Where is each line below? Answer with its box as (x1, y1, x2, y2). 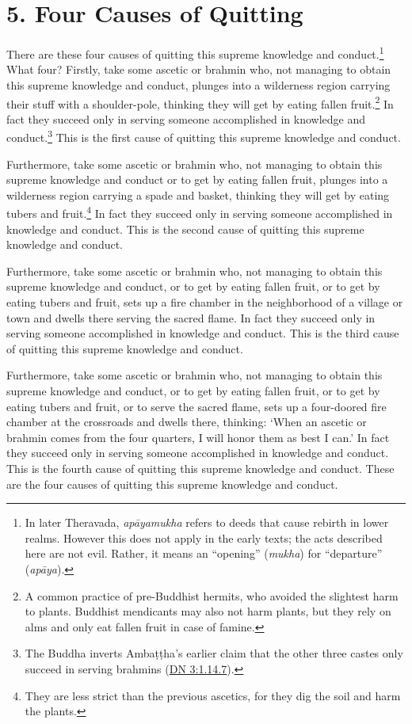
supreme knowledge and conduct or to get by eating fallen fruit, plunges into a (6, 171, 388, 188)
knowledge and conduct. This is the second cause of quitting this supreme (6, 220, 364, 237)
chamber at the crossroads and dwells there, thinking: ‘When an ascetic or (6, 413, 367, 430)
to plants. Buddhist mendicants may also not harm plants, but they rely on (25, 603, 391, 619)
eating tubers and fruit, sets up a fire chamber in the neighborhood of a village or (6, 294, 403, 311)
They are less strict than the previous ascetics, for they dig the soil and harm (25, 687, 401, 703)
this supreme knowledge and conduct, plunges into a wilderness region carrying (6, 76, 391, 93)
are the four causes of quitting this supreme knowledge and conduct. (6, 475, 338, 492)
